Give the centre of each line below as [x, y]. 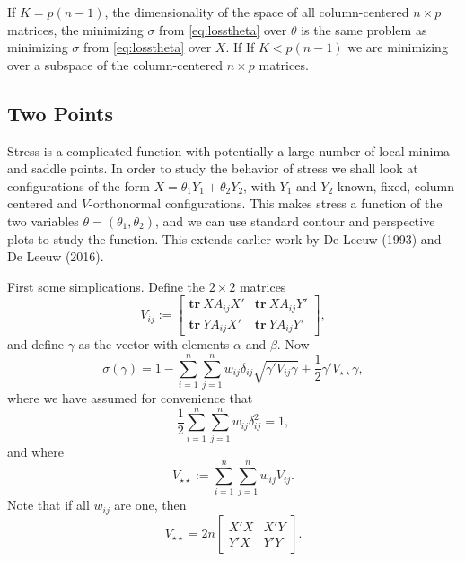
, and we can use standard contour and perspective [295, 220]
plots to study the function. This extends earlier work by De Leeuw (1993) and [224, 238]
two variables [43, 220]
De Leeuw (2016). [56, 256]
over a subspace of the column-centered [115, 64]
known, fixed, [374, 185]
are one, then [150, 505]
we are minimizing [398, 47]
